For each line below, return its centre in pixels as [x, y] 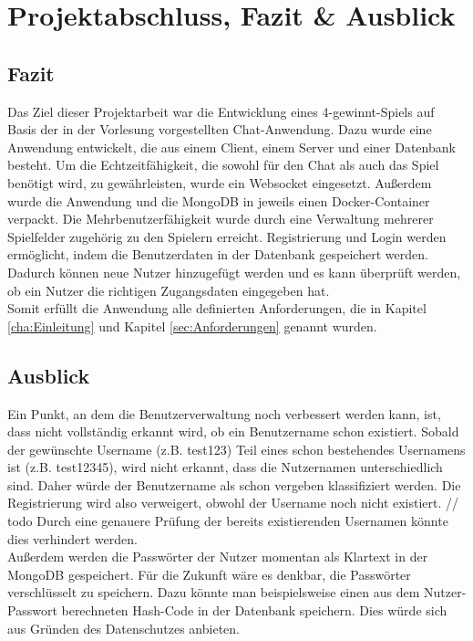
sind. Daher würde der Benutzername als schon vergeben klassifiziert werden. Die [234, 484]
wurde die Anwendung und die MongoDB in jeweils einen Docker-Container [219, 200]
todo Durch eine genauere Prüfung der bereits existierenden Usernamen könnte [228, 521]
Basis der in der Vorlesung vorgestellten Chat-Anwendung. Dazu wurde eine [220, 129]
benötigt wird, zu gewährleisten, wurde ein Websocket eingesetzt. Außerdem [220, 182]
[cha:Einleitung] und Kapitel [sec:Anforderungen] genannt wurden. [192, 326]
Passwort [32, 610]
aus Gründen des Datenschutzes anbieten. [123, 628]
